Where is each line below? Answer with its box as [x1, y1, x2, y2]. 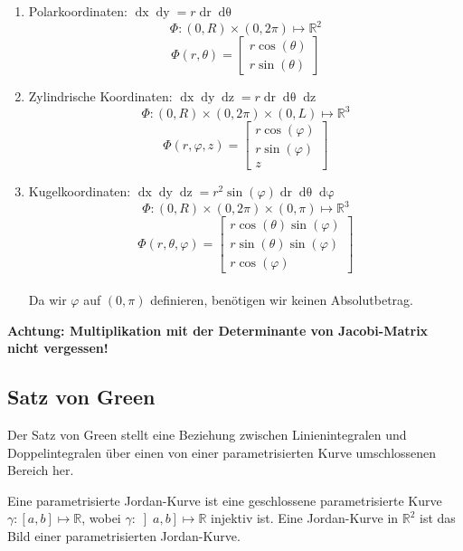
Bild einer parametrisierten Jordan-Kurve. [7, 527, 241, 546]
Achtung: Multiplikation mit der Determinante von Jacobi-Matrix [7, 320, 429, 339]
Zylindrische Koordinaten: [28, 87, 173, 106]
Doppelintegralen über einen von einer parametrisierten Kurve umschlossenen [7, 442, 437, 461]
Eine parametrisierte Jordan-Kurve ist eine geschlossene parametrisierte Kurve [7, 490, 442, 509]
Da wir [28, 290, 67, 309]
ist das [420, 508, 456, 527]
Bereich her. [7, 461, 74, 480]
